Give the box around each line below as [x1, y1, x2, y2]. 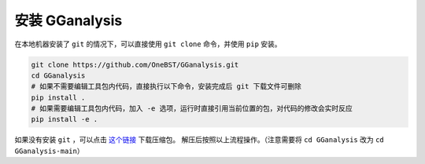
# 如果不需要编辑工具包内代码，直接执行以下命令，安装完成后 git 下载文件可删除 [31, 82, 302, 91]
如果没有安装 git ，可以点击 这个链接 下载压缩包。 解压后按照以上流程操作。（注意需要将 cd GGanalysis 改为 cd [14, 135, 385, 144]
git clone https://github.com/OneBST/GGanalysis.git [31, 60, 239, 69]
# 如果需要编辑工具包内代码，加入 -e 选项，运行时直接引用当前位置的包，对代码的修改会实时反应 [31, 104, 353, 113]
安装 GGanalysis [14, 12, 123, 29]
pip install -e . [31, 115, 98, 124]
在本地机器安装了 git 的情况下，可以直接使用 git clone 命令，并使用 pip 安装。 [14, 39, 283, 49]
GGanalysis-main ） [14, 146, 84, 155]
